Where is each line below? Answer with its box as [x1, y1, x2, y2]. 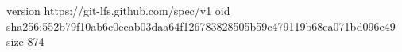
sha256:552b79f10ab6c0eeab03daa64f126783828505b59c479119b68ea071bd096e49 [6, 17, 396, 34]
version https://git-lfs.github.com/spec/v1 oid [6, 2, 230, 18]
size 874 [6, 33, 44, 50]
